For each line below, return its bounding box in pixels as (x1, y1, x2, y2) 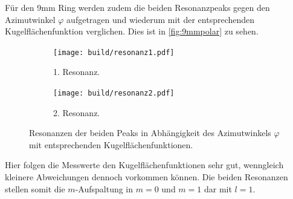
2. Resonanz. (53, 106, 100, 119)
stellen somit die (5, 182, 65, 195)
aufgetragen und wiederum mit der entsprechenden (66, 13, 255, 25)
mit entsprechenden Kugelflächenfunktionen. (29, 138, 193, 151)
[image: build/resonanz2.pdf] (53, 89, 175, 98)
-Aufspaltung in (75, 182, 134, 195)
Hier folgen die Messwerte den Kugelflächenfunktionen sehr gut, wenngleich (5, 158, 284, 171)
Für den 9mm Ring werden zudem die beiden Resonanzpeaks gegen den (5, 1, 270, 13)
